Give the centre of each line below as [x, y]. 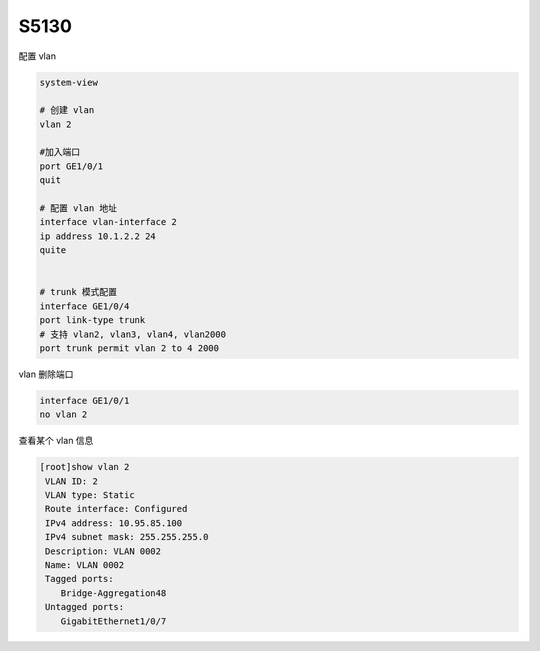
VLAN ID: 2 [72, 481]
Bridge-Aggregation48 [113, 593]
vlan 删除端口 [46, 374]
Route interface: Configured [116, 509]
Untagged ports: [85, 607]
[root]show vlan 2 [84, 467]
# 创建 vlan [67, 110]
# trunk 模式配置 [78, 292]
